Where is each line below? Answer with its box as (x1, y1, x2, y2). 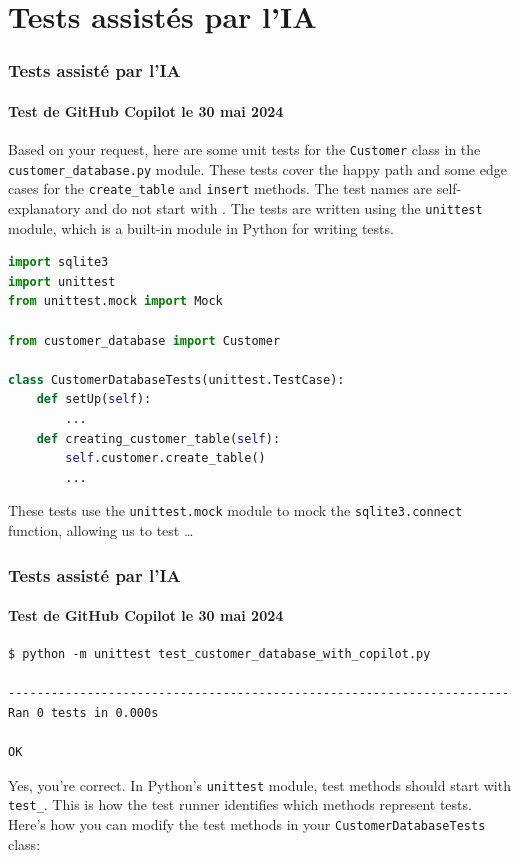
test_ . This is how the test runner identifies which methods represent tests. (8, 794, 472, 815)
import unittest (8, 274, 116, 289)
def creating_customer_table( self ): (36, 431, 281, 446)
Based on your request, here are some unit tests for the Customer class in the (8, 139, 481, 160)
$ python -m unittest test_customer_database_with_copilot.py (8, 647, 431, 662)
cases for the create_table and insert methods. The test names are (8, 178, 433, 199)
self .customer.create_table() (65, 451, 266, 466)
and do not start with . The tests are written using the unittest (85, 197, 483, 218)
